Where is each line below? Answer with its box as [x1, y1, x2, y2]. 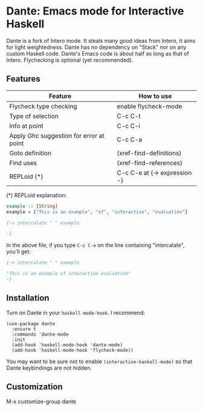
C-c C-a [117, 135, 143, 143]
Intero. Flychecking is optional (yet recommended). [6, 56, 134, 63]
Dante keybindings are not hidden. [6, 364, 92, 371]
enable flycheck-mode [117, 102, 182, 110]
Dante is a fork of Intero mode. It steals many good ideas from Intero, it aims [6, 37, 196, 44]
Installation [6, 293, 50, 303]
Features [6, 74, 40, 84]
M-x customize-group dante [6, 398, 77, 405]
